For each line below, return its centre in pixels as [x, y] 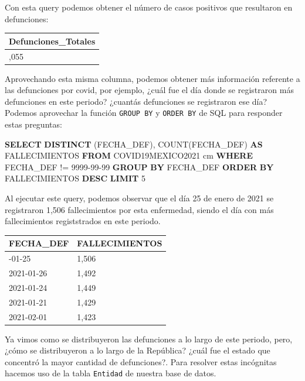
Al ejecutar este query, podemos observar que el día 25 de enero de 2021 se [139, 198]
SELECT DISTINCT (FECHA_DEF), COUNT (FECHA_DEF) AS [134, 144]
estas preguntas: [33, 124]
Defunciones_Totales [52, 41]
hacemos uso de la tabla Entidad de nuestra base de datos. [111, 373]
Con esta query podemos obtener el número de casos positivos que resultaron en [149, 7]
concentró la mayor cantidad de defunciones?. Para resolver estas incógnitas [141, 361]
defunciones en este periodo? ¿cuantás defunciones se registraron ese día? [136, 101]
